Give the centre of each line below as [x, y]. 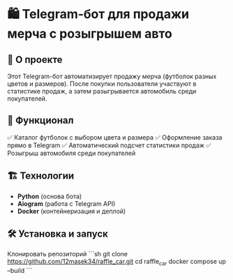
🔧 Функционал [40, 120]
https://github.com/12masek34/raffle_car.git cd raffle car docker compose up [117, 262]
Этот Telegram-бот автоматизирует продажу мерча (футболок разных [112, 76]
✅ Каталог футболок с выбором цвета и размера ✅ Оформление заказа [115, 137]
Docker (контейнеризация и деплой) [72, 211]
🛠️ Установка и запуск [58, 234]
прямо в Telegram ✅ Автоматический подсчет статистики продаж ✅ [109, 145]
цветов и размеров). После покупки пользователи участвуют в [102, 84]
